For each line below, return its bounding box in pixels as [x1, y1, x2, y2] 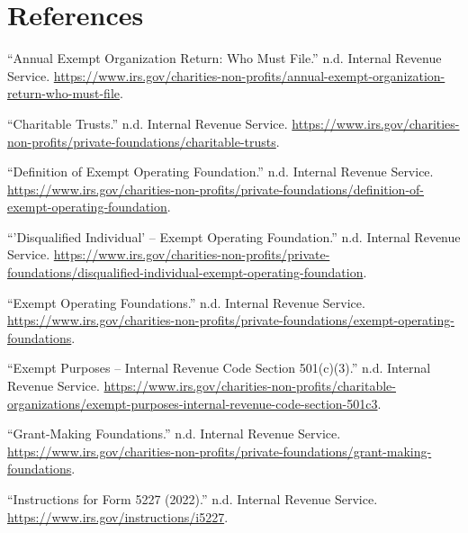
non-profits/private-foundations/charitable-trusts [7, 131, 276, 150]
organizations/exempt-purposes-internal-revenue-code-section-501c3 [7, 393, 378, 412]
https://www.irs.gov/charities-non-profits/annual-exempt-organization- [53, 66, 445, 85]
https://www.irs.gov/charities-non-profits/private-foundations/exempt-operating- [7, 311, 454, 330]
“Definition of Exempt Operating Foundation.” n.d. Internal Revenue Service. [7, 162, 434, 181]
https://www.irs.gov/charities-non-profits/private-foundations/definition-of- [7, 179, 425, 198]
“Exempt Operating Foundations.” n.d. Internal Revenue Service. [7, 293, 365, 312]
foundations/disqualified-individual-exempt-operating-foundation [7, 263, 364, 282]
